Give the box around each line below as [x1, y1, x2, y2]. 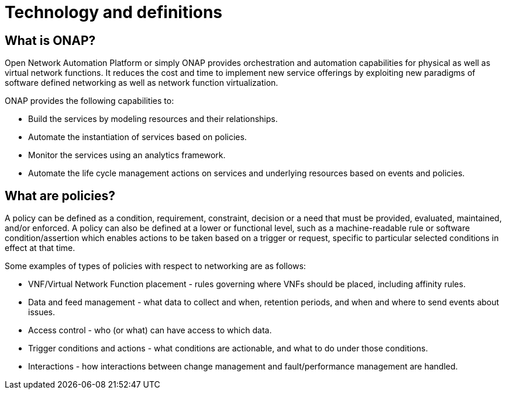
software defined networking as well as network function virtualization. [5, 78, 278, 88]
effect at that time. [5, 243, 75, 253]
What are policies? [5, 188, 115, 203]
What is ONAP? [5, 33, 96, 48]
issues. [28, 307, 56, 318]
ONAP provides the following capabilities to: [5, 96, 174, 106]
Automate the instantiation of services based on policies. [28, 132, 247, 142]
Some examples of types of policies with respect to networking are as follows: [5, 261, 306, 271]
